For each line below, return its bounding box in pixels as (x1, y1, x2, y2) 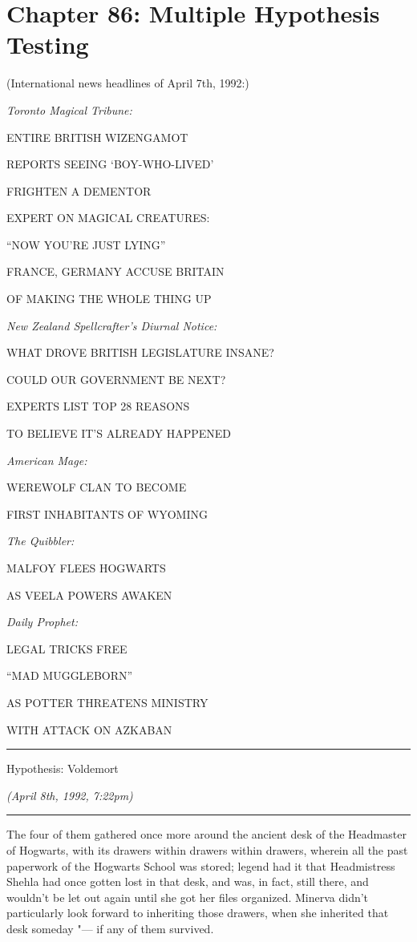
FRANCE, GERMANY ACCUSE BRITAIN (6, 263, 225, 280)
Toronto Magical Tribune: (6, 101, 132, 118)
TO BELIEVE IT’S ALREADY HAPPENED (6, 425, 232, 442)
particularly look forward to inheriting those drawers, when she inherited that (6, 904, 389, 921)
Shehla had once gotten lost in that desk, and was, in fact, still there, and (6, 873, 369, 890)
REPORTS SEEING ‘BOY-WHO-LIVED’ (6, 156, 214, 172)
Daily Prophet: (6, 613, 78, 630)
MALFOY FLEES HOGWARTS (6, 560, 166, 576)
